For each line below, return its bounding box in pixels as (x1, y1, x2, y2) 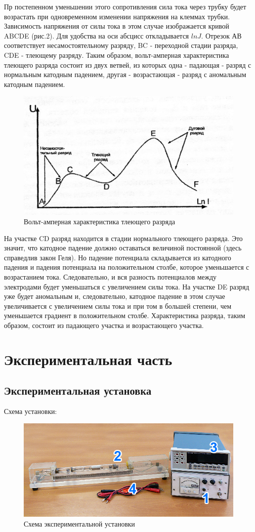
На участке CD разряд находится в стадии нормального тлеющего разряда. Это (4, 233, 243, 243)
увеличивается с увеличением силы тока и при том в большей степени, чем (4, 300, 232, 311)
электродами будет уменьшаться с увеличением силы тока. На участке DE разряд (4, 281, 250, 291)
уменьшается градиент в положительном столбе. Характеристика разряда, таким (4, 310, 246, 321)
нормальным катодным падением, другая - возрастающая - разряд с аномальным (4, 69, 247, 80)
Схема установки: (4, 406, 57, 416)
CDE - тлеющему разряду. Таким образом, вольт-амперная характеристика (4, 49, 229, 60)
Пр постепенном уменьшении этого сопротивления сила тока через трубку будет (4, 1, 247, 11)
